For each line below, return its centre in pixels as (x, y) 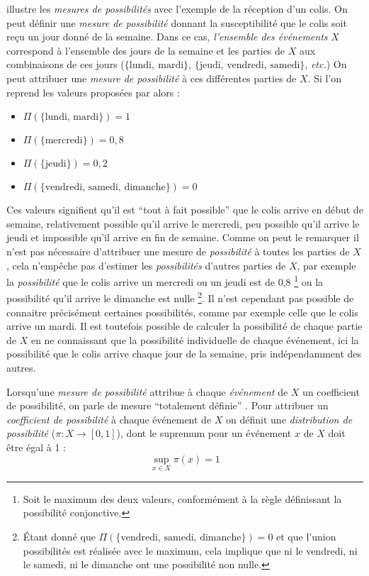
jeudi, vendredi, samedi (250, 66)
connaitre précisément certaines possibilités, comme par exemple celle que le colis (182, 312)
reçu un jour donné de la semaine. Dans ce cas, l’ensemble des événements (167, 37)
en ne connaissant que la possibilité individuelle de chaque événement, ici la (195, 339)
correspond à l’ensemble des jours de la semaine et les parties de (146, 50)
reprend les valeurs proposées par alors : (93, 92)
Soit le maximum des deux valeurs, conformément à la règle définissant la (182, 498)
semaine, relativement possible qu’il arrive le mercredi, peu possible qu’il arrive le (183, 223)
